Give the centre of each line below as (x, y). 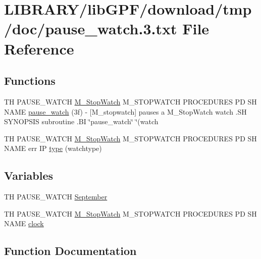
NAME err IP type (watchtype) (53, 148)
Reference (39, 48)
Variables (29, 175)
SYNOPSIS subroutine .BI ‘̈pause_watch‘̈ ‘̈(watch (81, 121)
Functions (30, 81)
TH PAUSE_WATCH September (56, 197)
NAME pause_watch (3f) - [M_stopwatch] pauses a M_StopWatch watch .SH (125, 111)
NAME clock (24, 223)
